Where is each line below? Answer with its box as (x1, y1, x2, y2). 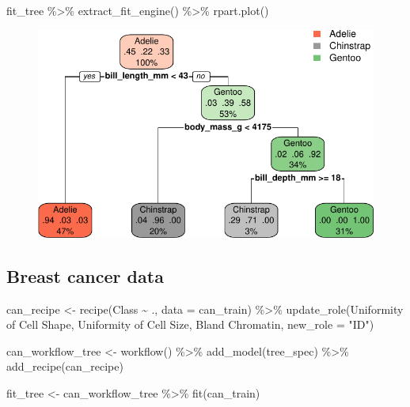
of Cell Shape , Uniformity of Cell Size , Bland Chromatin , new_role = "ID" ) (6, 316, 374, 333)
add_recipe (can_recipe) (6, 358, 123, 375)
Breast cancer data (6, 263, 164, 288)
